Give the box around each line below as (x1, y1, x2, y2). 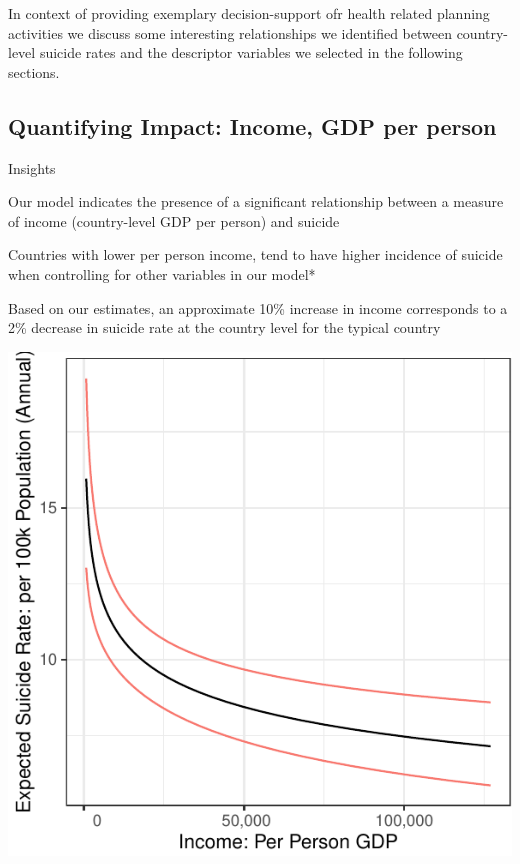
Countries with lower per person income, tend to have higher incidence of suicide (8, 244, 503, 265)
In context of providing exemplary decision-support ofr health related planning (8, 3, 490, 23)
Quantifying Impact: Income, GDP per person (8, 110, 497, 141)
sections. (8, 61, 60, 82)
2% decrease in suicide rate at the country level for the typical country (8, 317, 441, 338)
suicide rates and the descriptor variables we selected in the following (39, 42, 463, 63)
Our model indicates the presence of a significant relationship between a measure (8, 191, 504, 212)
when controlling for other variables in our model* (8, 263, 316, 284)
